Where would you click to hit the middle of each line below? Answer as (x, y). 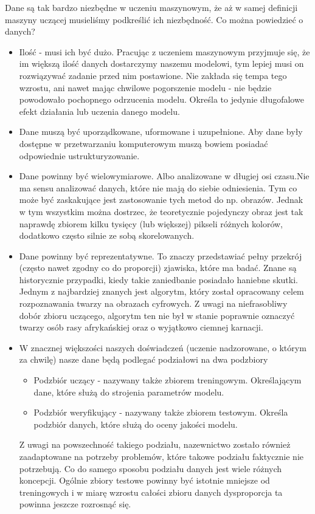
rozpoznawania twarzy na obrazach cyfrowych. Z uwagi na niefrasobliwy (153, 303)
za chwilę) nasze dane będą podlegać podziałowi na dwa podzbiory (144, 359)
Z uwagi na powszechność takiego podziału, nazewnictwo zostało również (155, 444)
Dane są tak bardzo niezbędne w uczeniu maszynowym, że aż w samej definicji (151, 7)
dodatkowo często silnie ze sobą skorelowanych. (107, 235)
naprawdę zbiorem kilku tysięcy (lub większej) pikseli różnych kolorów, (151, 223)
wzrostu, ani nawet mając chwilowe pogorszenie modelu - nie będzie (145, 87)
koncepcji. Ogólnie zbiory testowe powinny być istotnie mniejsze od (144, 480)
